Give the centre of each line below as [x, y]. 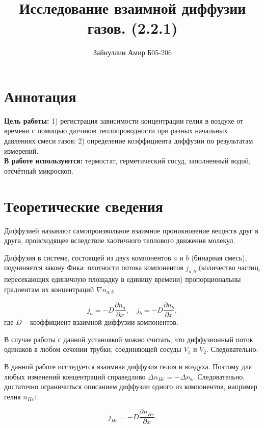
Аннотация [40, 96]
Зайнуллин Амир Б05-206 [133, 52]
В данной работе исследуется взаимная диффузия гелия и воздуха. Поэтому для [128, 366]
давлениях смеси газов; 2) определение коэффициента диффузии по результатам [129, 141]
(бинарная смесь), [219, 257]
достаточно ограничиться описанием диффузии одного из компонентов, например [131, 386]
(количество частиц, [229, 267]
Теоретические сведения [84, 206]
